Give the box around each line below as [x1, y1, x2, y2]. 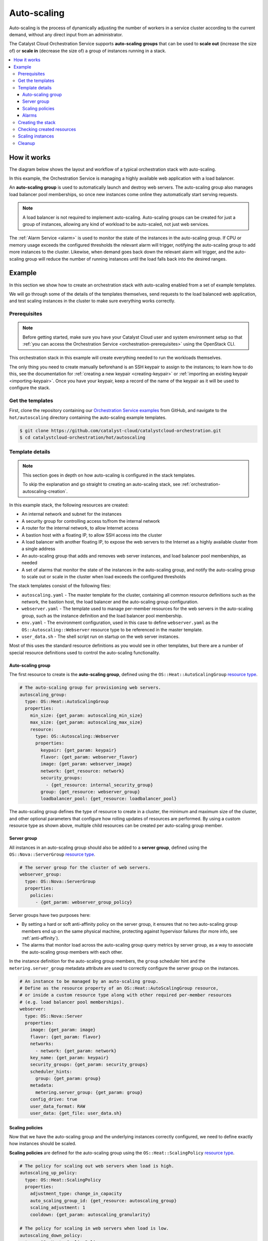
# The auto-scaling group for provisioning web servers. [19, 685, 161, 690]
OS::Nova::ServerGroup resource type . [9, 851, 95, 857]
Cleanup [18, 140, 35, 146]
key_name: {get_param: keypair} [30, 1055, 109, 1060]
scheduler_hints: [30, 1069, 72, 1074]
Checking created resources [18, 127, 76, 133]
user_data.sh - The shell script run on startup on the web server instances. [21, 633, 180, 640]
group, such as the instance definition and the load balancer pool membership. [21, 613, 183, 619]
